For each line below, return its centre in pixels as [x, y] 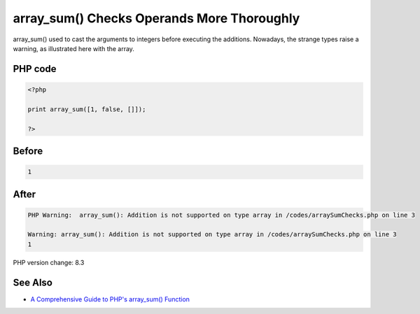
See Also [33, 282]
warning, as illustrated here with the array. [73, 48]
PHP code [35, 69]
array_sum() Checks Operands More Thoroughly [156, 18]
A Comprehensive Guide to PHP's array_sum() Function [110, 299]
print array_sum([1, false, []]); [87, 109]
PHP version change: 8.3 [49, 262]
